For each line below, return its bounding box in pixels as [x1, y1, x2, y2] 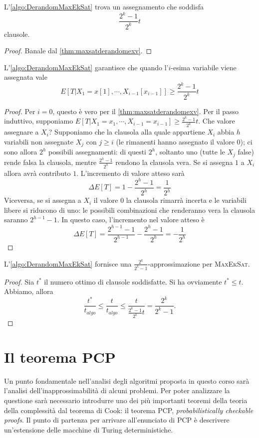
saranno [4, 214, 28, 225]
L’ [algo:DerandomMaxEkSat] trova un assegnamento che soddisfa [4, 1, 204, 11]
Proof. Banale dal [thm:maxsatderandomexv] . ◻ [4, 45, 152, 56]
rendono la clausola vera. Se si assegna [115, 156, 233, 167]
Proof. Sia [4, 276, 34, 287]
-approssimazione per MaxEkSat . [148, 258, 250, 269]
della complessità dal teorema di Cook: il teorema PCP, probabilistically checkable [4, 405, 254, 415]
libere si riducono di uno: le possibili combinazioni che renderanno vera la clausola [4, 204, 255, 215]
